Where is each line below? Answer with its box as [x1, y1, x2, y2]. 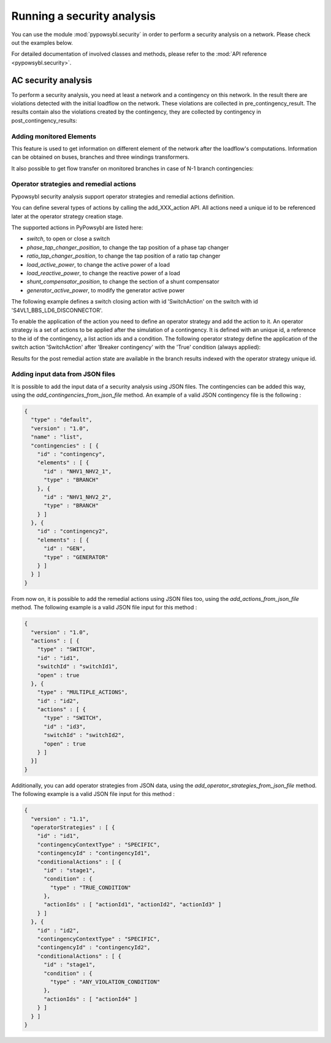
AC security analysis [11, 75, 93, 85]
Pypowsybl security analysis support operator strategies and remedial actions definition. [11, 193, 235, 200]
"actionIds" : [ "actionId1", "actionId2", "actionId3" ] [44, 901, 222, 908]
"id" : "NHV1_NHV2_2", [44, 494, 112, 500]
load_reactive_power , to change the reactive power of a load [26, 269, 180, 277]
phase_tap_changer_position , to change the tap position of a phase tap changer [26, 243, 229, 251]
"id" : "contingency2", [37, 528, 108, 535]
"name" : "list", [31, 434, 83, 441]
